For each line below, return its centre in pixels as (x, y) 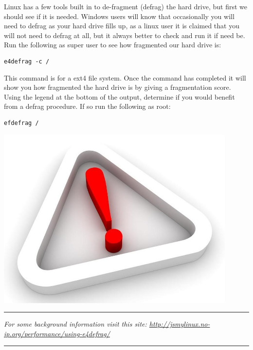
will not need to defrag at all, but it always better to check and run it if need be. (125, 35)
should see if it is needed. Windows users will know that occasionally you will (119, 16)
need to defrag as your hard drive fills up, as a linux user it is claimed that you (122, 26)
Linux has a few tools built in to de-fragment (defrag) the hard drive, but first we (126, 6)
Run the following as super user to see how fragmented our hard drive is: (113, 45)
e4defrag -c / (27, 61)
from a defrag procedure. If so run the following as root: (87, 106)
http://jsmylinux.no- (180, 324)
